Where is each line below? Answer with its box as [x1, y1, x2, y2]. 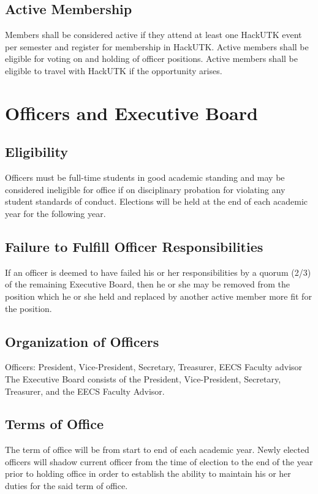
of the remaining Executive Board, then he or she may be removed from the [5, 278, 290, 291]
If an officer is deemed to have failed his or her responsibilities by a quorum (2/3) [5, 265, 311, 278]
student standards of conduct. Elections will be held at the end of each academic [5, 195, 308, 208]
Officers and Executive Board [5, 100, 258, 125]
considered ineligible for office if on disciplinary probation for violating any [5, 183, 286, 196]
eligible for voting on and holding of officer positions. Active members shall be [5, 52, 298, 65]
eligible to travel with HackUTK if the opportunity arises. [5, 64, 222, 77]
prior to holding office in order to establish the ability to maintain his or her [5, 467, 291, 480]
